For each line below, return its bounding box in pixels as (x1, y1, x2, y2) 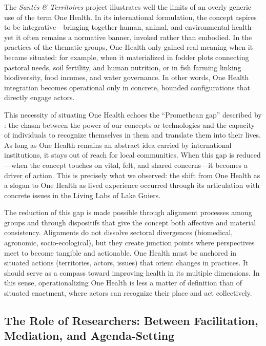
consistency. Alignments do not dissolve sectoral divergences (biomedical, (4, 227, 233, 238)
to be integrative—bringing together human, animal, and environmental (4, 22, 230, 32)
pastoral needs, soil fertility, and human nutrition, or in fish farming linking (4, 62, 241, 72)
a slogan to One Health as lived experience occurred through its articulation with (4, 180, 260, 190)
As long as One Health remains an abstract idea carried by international (4, 139, 232, 150)
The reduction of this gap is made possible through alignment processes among (4, 207, 252, 218)
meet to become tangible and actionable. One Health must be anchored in (4, 247, 237, 258)
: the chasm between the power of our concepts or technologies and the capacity (4, 119, 255, 130)
